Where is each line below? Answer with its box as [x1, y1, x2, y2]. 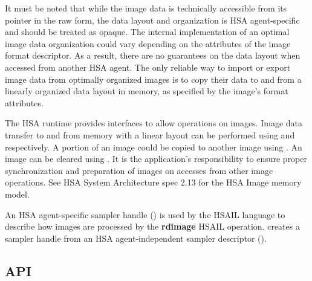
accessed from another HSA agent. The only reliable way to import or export [5, 60, 291, 73]
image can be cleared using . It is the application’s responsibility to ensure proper [5, 152, 307, 165]
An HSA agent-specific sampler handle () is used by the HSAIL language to [5, 208, 285, 221]
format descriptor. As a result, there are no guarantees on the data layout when [5, 49, 301, 62]
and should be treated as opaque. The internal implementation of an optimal [5, 25, 290, 38]
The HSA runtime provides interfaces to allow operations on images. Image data [5, 117, 302, 129]
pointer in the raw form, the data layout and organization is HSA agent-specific [5, 13, 300, 26]
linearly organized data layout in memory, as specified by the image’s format [5, 85, 288, 97]
